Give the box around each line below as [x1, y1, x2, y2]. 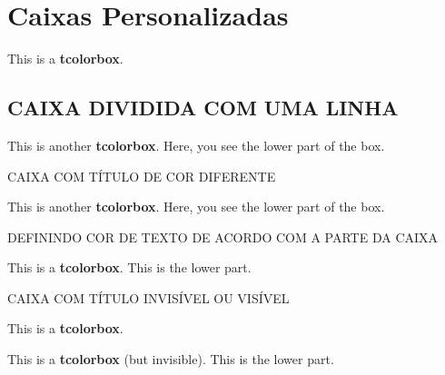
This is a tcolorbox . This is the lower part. [7, 258, 252, 277]
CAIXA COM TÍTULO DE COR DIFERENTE [7, 166, 276, 185]
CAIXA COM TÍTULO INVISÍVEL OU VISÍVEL [7, 288, 290, 307]
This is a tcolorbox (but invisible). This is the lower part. [7, 350, 334, 369]
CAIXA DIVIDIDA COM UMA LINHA [7, 94, 399, 122]
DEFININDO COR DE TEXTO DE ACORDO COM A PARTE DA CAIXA [7, 227, 439, 246]
